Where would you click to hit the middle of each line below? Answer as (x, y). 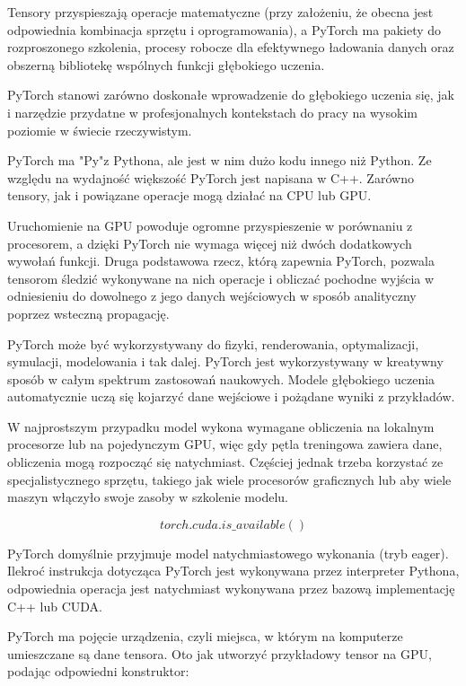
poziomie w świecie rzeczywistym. (100, 130)
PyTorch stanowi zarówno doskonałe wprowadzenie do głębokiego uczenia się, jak (231, 95)
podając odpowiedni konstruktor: (98, 671)
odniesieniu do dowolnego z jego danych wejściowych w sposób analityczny (212, 296)
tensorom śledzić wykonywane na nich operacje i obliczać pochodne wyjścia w (221, 278)
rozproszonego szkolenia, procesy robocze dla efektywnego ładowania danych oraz (231, 47)
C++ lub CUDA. (55, 606)
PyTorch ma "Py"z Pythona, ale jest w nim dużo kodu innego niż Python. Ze (220, 160)
